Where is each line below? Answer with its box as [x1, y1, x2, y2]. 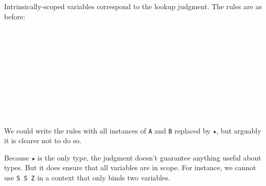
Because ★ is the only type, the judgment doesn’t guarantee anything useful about [4, 152, 261, 163]
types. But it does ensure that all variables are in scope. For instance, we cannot [4, 162, 256, 173]
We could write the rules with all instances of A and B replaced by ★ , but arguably [4, 125, 261, 136]
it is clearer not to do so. [4, 135, 82, 146]
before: [4, 11, 26, 21]
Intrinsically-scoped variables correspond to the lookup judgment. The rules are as [4, 1, 262, 11]
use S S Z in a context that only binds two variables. [4, 172, 170, 183]
